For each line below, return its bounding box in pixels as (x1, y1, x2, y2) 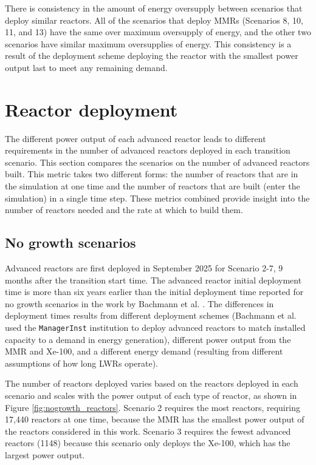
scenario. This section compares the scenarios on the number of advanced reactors (5, 155, 310, 168)
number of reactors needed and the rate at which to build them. (5, 203, 243, 216)
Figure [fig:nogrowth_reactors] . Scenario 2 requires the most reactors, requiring (5, 401, 300, 413)
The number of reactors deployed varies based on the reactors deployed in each (5, 377, 298, 390)
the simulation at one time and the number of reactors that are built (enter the (5, 180, 300, 192)
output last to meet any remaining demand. (5, 61, 168, 73)
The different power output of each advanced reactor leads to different (5, 132, 266, 144)
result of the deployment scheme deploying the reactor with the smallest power (5, 49, 298, 62)
